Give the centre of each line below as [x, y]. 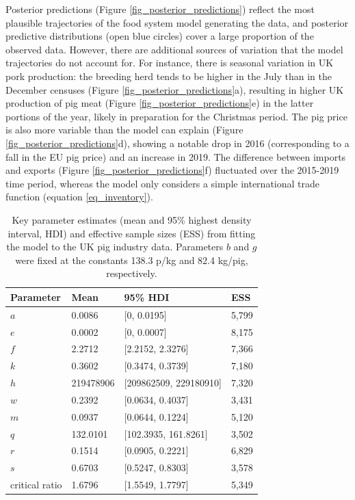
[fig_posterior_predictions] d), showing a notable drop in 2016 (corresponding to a [177, 143]
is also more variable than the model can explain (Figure [124, 130]
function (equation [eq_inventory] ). [79, 197]
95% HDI [147, 297]
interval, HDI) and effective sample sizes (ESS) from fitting [132, 233]
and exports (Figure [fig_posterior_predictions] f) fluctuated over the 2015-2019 [172, 170]
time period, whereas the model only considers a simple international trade [163, 183]
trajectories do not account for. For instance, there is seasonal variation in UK [170, 63]
